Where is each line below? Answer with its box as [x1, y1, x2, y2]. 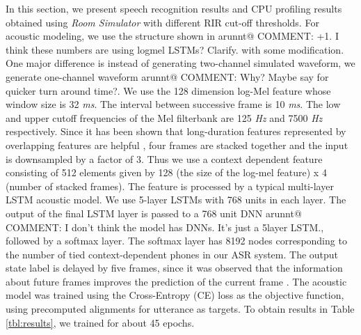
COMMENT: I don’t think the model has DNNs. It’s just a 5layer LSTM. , [6, 219, 324, 234]
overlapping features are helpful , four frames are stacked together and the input [6, 137, 348, 152]
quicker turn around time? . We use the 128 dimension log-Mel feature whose [6, 83, 331, 98]
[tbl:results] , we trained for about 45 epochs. [6, 315, 195, 329]
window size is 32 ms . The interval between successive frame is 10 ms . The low [6, 97, 341, 111]
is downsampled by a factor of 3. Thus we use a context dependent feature [6, 151, 323, 166]
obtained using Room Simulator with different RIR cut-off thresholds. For [6, 15, 319, 29]
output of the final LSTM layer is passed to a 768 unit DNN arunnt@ [6, 205, 302, 220]
